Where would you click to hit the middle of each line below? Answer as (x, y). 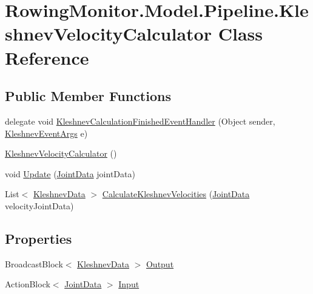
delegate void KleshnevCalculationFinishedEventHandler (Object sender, (140, 121)
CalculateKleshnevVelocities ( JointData (176, 194)
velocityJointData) (39, 205)
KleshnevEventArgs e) (46, 133)
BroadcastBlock (34, 263)
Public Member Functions (88, 96)
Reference (47, 57)
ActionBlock (28, 284)
